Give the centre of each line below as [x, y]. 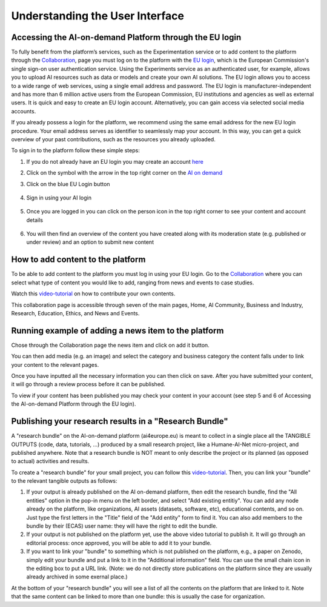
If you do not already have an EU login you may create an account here [115, 161]
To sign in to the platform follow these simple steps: [76, 150]
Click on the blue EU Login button [68, 184]
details [35, 220]
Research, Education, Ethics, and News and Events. [75, 313]
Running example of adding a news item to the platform [117, 330]
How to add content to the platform [78, 260]
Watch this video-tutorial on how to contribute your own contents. [93, 293]
